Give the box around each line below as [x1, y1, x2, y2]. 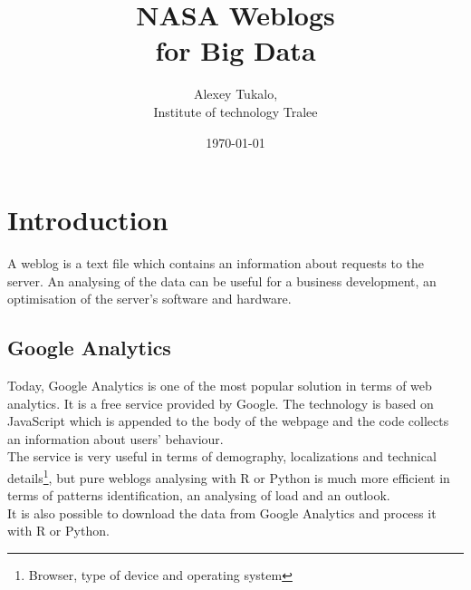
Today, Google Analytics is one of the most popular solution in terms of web [7, 376, 432, 395]
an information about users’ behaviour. [7, 429, 224, 448]
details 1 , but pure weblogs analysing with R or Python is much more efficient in [7, 465, 450, 487]
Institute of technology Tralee [153, 102, 318, 121]
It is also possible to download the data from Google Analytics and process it [7, 503, 437, 522]
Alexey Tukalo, [193, 84, 278, 103]
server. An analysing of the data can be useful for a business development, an [7, 271, 437, 290]
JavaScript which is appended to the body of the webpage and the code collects [7, 411, 449, 430]
